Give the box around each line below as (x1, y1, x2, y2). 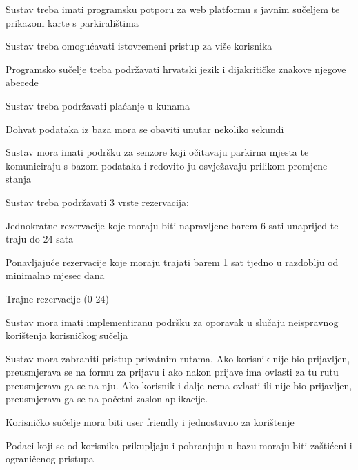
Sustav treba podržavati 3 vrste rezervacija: (6, 194, 189, 209)
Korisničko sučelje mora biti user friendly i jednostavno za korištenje (6, 415, 295, 429)
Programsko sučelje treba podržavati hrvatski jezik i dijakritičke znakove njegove (6, 61, 346, 76)
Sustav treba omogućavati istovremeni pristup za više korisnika (6, 39, 272, 53)
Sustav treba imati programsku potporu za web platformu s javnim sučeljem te (6, 2, 340, 16)
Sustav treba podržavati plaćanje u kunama (6, 98, 190, 112)
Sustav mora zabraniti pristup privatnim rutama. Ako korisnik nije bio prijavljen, (6, 351, 350, 365)
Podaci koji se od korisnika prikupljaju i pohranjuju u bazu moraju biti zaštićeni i (6, 438, 352, 452)
